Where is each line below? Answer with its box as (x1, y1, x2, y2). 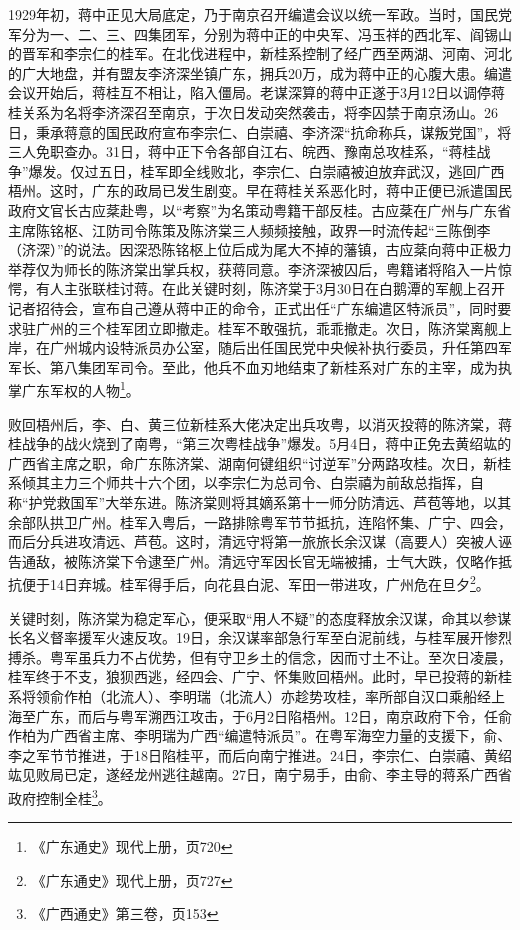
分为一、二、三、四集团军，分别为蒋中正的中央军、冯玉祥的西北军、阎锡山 (21, 23, 512, 44)
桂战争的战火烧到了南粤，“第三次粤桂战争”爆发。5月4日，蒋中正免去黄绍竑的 (8, 433, 512, 454)
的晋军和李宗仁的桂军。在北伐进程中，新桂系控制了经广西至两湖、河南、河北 (8, 43, 512, 64)
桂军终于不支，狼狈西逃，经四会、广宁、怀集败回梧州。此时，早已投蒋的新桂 (8, 666, 512, 687)
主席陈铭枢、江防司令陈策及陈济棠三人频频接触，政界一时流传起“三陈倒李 (8, 219, 491, 240)
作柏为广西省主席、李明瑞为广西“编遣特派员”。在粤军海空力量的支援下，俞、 (8, 725, 512, 746)
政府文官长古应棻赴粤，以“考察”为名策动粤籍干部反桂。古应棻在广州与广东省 (8, 199, 512, 220)
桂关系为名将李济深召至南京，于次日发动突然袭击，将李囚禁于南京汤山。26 (8, 101, 498, 122)
